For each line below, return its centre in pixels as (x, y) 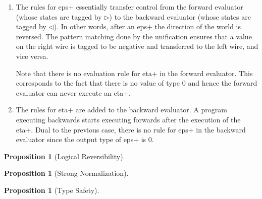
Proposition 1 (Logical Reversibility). (65, 156)
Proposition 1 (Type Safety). (52, 190)
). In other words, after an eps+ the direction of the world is (147, 26)
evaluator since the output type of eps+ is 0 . (85, 139)
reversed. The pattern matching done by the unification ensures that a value (134, 36)
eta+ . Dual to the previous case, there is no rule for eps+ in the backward (131, 129)
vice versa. (32, 56)
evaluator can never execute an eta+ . (73, 92)
